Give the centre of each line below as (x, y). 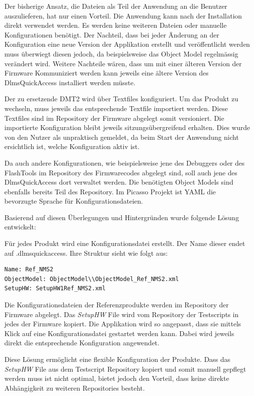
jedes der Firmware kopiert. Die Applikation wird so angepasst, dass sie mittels (123, 324)
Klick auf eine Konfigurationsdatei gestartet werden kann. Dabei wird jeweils (119, 333)
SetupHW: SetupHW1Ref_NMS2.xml (55, 289)
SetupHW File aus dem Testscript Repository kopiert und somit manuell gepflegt (125, 368)
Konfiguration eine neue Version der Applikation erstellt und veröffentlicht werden (127, 44)
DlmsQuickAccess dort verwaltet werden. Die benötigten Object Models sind (119, 182)
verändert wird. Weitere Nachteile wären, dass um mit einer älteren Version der (123, 63)
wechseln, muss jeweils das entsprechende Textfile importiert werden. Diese (116, 108)
